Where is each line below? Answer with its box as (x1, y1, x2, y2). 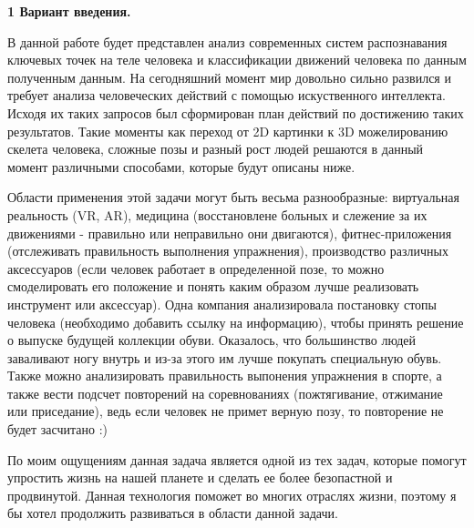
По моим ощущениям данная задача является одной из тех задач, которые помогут (7, 450, 467, 469)
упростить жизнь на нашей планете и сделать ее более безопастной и (7, 468, 393, 487)
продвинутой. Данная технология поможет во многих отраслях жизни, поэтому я (7, 485, 457, 504)
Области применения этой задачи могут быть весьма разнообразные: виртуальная (7, 188, 459, 207)
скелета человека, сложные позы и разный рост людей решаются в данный (7, 139, 424, 158)
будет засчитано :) (7, 420, 108, 439)
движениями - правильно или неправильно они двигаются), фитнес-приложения (7, 223, 452, 242)
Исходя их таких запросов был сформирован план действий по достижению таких (7, 103, 464, 122)
